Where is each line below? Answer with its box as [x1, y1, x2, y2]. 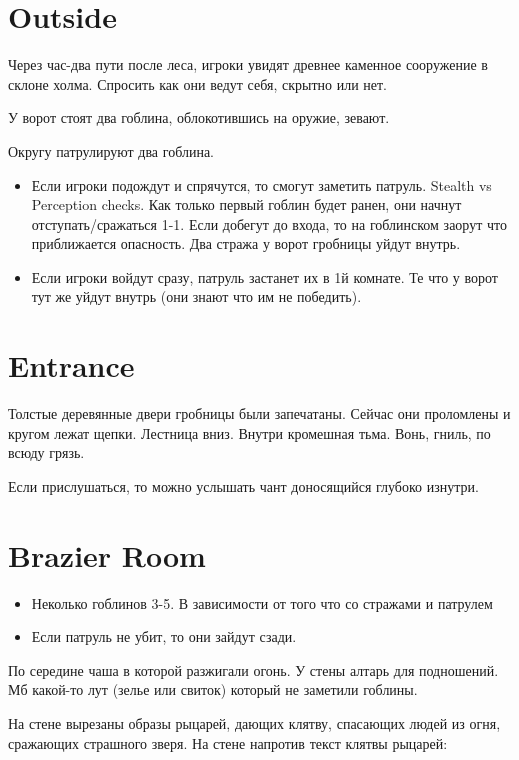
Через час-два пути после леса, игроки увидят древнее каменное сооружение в [8, 54, 488, 75]
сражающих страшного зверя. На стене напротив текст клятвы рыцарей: [8, 732, 448, 753]
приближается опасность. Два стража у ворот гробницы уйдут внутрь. [31, 233, 461, 254]
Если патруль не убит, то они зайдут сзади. [31, 626, 297, 647]
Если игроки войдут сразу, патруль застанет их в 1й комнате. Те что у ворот [31, 266, 498, 287]
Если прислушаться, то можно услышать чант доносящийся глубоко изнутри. [8, 475, 479, 496]
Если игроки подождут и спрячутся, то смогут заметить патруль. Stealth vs [31, 174, 492, 195]
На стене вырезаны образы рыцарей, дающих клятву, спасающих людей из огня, [8, 713, 501, 734]
